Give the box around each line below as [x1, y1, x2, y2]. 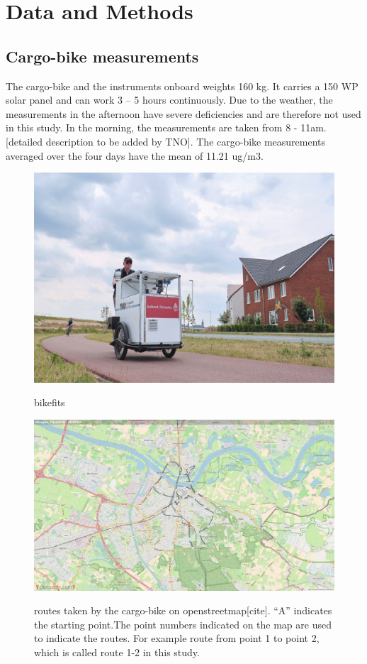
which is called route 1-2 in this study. [34, 644, 200, 659]
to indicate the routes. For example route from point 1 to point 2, [34, 631, 320, 646]
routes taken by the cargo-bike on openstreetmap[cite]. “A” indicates [34, 603, 332, 618]
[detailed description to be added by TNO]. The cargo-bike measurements [6, 134, 326, 148]
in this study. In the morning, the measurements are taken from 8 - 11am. [6, 120, 327, 135]
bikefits [34, 395, 65, 410]
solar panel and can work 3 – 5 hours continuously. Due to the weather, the [6, 92, 333, 107]
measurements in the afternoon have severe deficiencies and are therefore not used [6, 106, 361, 121]
